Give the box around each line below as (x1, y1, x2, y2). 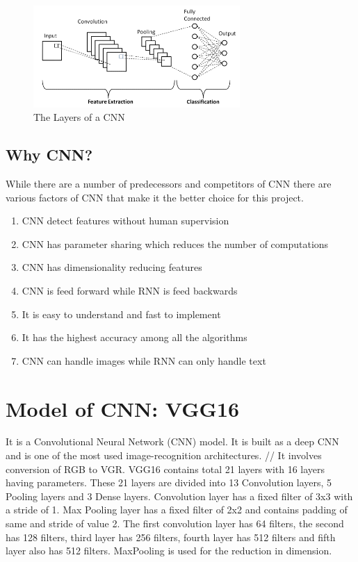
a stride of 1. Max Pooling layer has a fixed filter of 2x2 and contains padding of (6, 502, 348, 517)
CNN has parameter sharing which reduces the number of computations (22, 236, 329, 251)
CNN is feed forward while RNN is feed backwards (22, 283, 238, 297)
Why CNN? (6, 144, 93, 165)
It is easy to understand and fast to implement (22, 306, 221, 321)
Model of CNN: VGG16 (6, 394, 240, 422)
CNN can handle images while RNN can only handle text (22, 353, 266, 367)
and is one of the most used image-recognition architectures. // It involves (6, 448, 322, 463)
